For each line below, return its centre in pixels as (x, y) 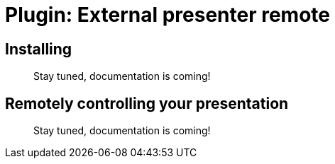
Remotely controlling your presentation (147, 103)
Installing (39, 49)
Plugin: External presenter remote (167, 15)
